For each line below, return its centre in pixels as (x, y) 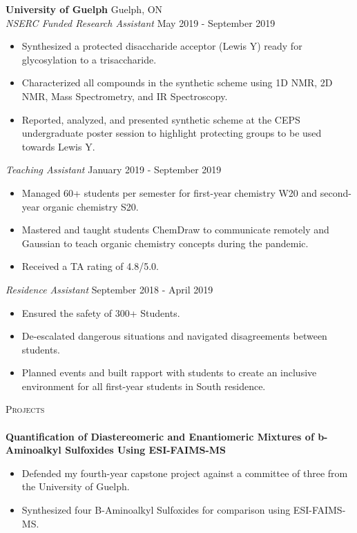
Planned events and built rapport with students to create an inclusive (169, 372)
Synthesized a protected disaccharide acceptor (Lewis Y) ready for (162, 46)
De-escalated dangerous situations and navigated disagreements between (174, 336)
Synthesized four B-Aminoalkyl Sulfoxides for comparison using (156, 510)
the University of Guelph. (76, 486)
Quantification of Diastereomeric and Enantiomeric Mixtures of (160, 436)
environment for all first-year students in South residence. (144, 386)
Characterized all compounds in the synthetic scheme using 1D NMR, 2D (177, 83)
